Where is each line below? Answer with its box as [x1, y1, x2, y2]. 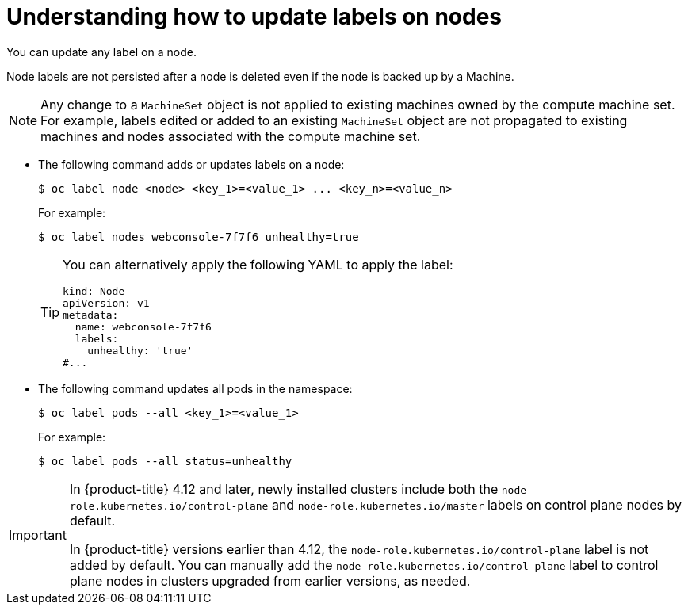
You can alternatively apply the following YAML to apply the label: [63, 256, 453, 273]
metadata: [63, 308, 119, 321]
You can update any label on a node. [6, 44, 197, 59]
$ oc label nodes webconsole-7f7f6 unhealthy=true [38, 230, 359, 243]
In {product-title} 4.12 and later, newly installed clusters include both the [69, 480, 499, 497]
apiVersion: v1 [63, 296, 150, 309]
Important [9, 526, 67, 543]
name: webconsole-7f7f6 [75, 320, 212, 333]
